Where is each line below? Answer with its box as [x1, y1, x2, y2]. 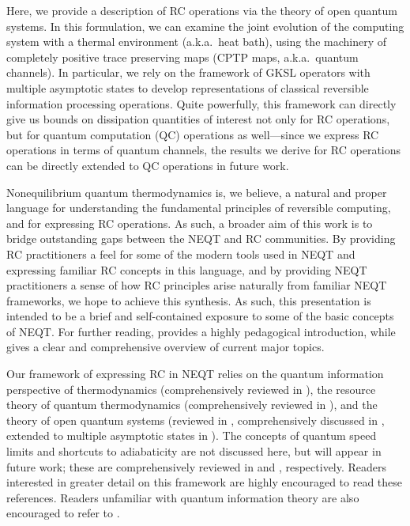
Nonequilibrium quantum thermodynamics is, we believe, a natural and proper [6, 184, 387, 200]
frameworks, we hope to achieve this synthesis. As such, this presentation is [6, 292, 371, 308]
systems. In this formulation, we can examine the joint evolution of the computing [6, 17, 404, 34]
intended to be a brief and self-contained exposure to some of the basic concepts [6, 308, 394, 324]
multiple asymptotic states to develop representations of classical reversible [6, 79, 369, 96]
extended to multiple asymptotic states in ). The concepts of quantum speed [6, 427, 377, 444]
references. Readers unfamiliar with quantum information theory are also [6, 489, 359, 505]
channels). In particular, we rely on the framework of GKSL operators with [6, 64, 371, 81]
